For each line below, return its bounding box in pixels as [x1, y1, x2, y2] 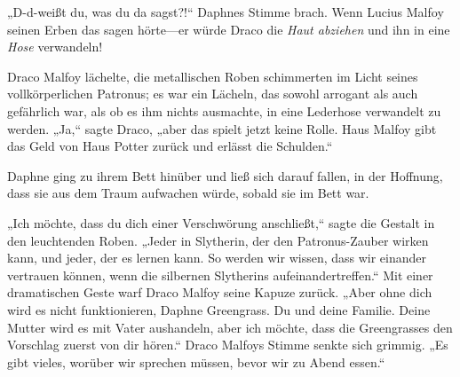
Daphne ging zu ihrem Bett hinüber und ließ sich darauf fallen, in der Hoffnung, [7, 166, 443, 185]
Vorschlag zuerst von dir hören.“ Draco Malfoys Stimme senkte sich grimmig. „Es [7, 335, 448, 354]
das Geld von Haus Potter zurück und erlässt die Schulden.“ [7, 137, 333, 155]
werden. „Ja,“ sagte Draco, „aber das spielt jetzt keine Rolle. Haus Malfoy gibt [7, 119, 437, 137]
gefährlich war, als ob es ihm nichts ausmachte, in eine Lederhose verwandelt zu [7, 101, 441, 120]
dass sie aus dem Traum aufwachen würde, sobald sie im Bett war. [7, 184, 369, 202]
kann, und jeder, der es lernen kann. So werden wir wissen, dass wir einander [7, 248, 427, 267]
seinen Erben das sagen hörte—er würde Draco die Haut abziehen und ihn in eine [7, 20, 450, 38]
